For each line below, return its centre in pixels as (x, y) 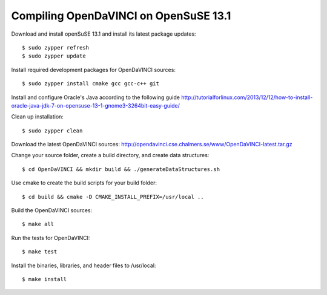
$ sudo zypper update (54, 56)
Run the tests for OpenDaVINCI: (51, 238)
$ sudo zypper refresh (56, 47)
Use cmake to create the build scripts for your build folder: (84, 183)
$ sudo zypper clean (52, 131)
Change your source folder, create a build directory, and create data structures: (110, 155)
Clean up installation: (37, 117)
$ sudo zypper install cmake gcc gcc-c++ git (91, 84)
